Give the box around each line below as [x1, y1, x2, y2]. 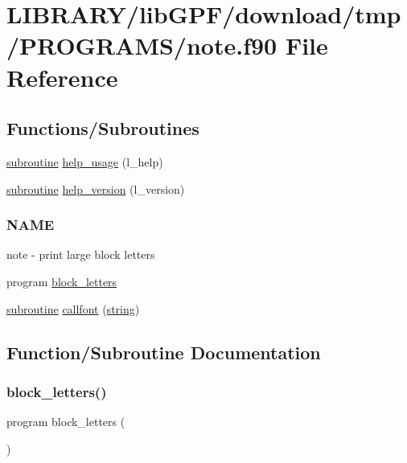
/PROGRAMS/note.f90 [6, 29, 277, 62]
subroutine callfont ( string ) [6, 300, 140, 317]
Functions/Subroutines [6, 116, 199, 141]
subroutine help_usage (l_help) [6, 153, 163, 170]
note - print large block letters [6, 246, 155, 263]
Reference [6, 60, 118, 93]
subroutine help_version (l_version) [6, 180, 185, 197]
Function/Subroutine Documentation [6, 339, 321, 364]
